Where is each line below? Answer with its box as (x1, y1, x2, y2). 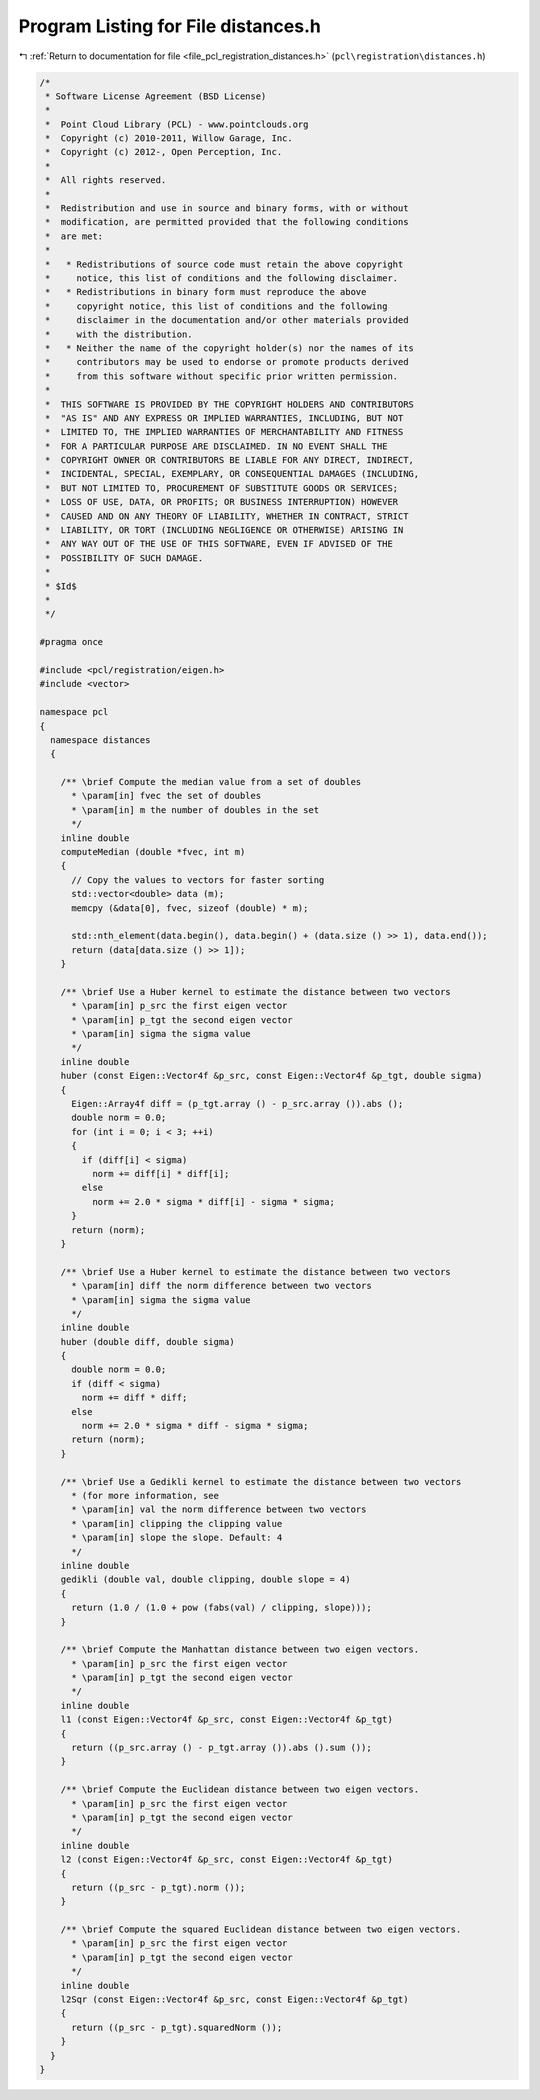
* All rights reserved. (45, 175, 167, 186)
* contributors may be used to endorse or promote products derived (45, 356, 409, 368)
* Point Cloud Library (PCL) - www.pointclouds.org (45, 118, 309, 130)
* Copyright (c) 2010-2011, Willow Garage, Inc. (45, 133, 294, 144)
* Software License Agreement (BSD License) (45, 90, 267, 102)
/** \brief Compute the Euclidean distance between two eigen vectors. (60, 1784, 420, 1795)
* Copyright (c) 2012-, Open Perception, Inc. (45, 146, 283, 158)
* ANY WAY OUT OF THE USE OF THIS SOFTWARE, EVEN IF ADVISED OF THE (45, 538, 394, 550)
